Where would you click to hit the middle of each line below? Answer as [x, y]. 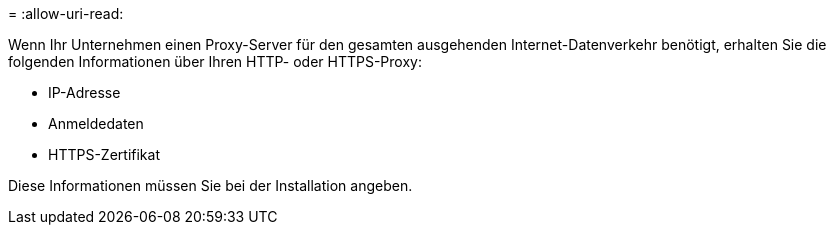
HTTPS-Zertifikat [104, 154]
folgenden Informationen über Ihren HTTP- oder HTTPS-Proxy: [215, 61]
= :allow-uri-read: [66, 13]
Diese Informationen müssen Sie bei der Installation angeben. [210, 185]
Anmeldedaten [96, 123]
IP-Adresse [84, 92]
